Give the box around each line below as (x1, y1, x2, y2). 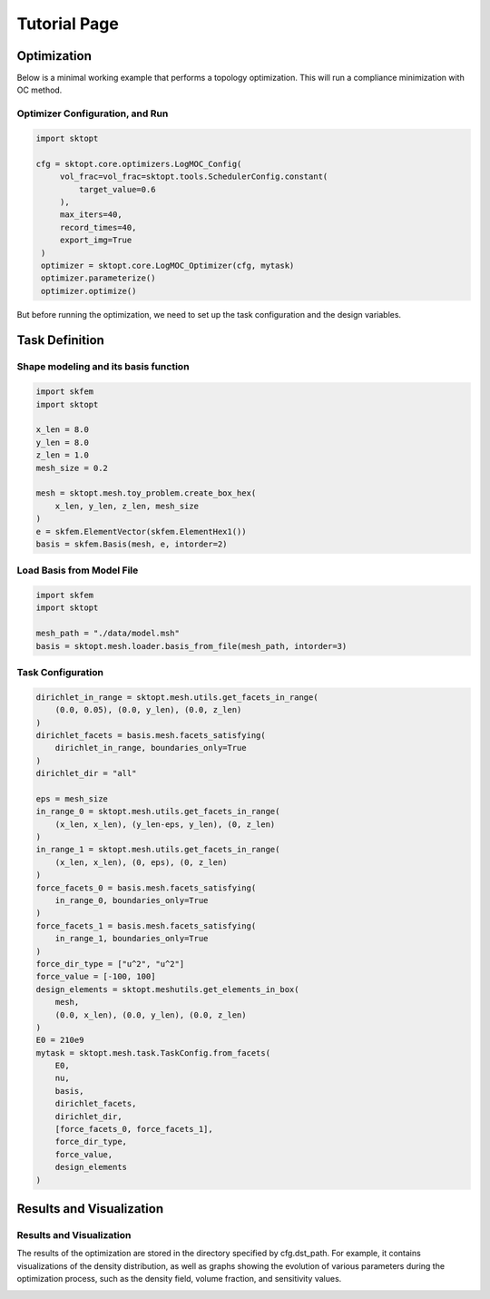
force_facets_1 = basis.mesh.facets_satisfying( (35, 920, 257, 930)
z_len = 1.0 (35, 450, 90, 460)
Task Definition (16, 332, 104, 349)
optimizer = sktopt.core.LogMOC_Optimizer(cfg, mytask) (41, 260, 295, 271)
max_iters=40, (59, 210, 122, 220)
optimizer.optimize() (41, 286, 137, 296)
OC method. (16, 84, 63, 95)
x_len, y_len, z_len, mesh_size (54, 500, 200, 511)
